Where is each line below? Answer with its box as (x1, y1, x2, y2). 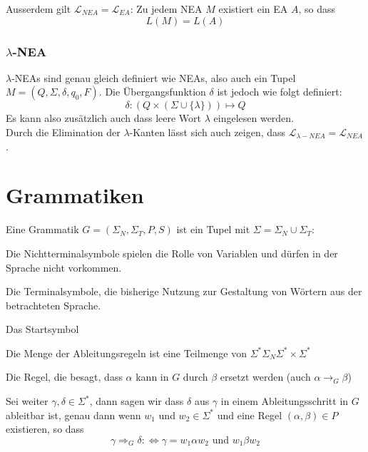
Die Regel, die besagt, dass (6, 369, 123, 384)
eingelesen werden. (213, 111, 295, 125)
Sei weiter (6, 394, 48, 409)
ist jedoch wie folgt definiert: (217, 84, 342, 99)
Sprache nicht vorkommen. (6, 260, 122, 274)
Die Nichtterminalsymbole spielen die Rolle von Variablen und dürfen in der (6, 245, 338, 260)
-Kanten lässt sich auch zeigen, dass (129, 125, 286, 139)
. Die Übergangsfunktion (98, 84, 206, 99)
